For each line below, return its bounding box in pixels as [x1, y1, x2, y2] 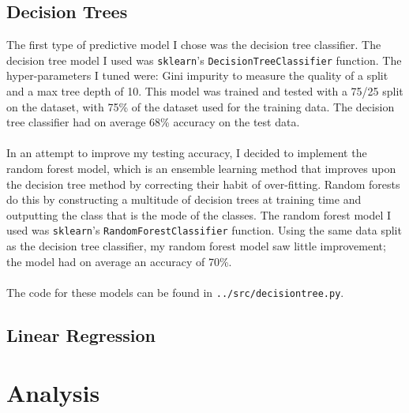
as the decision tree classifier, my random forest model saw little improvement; [6, 238, 386, 254]
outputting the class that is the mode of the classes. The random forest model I [6, 206, 392, 223]
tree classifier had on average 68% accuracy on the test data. [6, 114, 300, 130]
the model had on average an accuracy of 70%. [6, 253, 232, 269]
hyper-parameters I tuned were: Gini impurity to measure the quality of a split [6, 67, 388, 84]
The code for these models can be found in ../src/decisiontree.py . [6, 283, 344, 300]
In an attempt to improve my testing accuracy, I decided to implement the [6, 145, 367, 161]
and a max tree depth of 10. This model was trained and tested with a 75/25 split [6, 83, 403, 99]
